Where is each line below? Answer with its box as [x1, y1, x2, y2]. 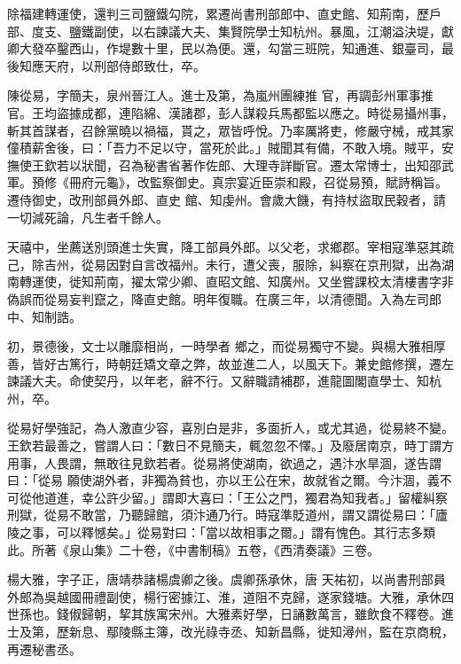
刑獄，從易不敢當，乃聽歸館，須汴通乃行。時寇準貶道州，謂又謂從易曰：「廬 [7, 505, 448, 524]
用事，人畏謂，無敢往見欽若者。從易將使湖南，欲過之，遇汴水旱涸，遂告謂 [7, 453, 441, 472]
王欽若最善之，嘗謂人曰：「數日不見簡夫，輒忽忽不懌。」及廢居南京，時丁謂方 [7, 436, 454, 455]
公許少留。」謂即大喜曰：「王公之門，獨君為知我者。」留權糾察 [93, 488, 448, 506]
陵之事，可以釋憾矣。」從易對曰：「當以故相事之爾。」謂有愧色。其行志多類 [7, 523, 435, 542]
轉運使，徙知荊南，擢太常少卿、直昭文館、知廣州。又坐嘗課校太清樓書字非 [19, 272, 454, 291]
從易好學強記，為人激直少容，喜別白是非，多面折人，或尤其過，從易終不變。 [7, 418, 454, 437]
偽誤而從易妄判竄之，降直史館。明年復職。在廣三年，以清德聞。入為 [7, 289, 404, 308]
